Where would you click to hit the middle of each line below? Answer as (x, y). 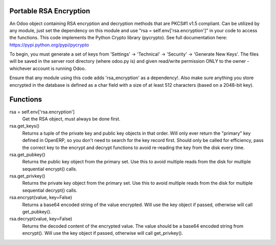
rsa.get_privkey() (27, 176)
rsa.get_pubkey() (27, 154)
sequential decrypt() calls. (50, 190)
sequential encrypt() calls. (50, 169)
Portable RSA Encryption (50, 11)
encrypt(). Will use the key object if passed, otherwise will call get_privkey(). (103, 233)
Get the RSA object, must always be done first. (71, 119)
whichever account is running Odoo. (48, 68)
